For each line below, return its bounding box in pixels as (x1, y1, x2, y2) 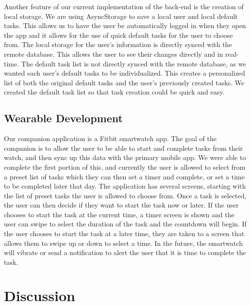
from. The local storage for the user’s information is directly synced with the (4, 39, 232, 49)
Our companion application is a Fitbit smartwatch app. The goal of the (4, 133, 217, 144)
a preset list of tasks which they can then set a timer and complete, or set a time (4, 171, 245, 181)
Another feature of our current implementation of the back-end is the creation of (4, 1, 244, 11)
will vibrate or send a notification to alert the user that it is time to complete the (4, 247, 246, 257)
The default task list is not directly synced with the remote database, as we (21, 58, 246, 68)
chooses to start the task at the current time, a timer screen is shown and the (4, 209, 234, 219)
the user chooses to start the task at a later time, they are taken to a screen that (4, 228, 245, 239)
